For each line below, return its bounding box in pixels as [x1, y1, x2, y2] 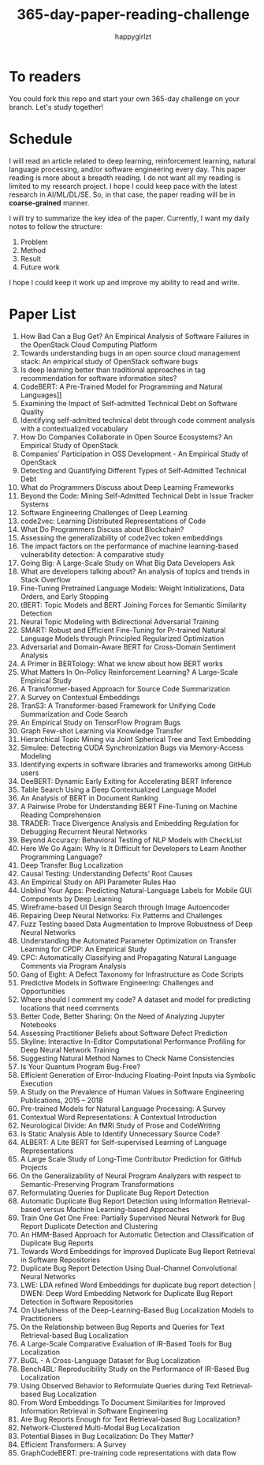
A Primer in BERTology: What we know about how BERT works [20, 658, 223, 668]
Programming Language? [20, 852, 103, 861]
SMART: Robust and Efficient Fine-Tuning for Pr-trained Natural [20, 625, 226, 635]
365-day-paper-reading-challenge [16, 6, 251, 24]
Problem [20, 237, 48, 247]
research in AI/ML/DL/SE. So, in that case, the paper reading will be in [9, 190, 236, 199]
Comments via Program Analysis [20, 961, 127, 970]
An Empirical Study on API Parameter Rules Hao [20, 877, 177, 887]
